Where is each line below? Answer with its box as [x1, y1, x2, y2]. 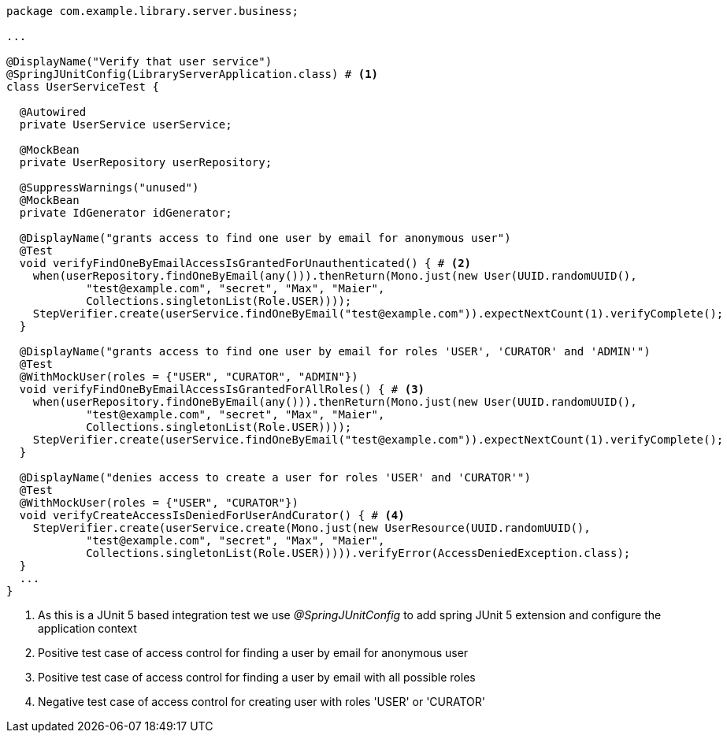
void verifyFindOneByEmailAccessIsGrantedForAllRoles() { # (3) [19, 383, 425, 395]
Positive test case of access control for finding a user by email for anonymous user [38, 646, 469, 659]
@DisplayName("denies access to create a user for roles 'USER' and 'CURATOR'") [19, 471, 531, 484]
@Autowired [19, 106, 87, 118]
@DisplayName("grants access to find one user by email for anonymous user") [19, 232, 511, 244]
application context [38, 622, 137, 635]
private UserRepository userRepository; [19, 156, 273, 169]
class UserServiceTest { [6, 80, 159, 93]
